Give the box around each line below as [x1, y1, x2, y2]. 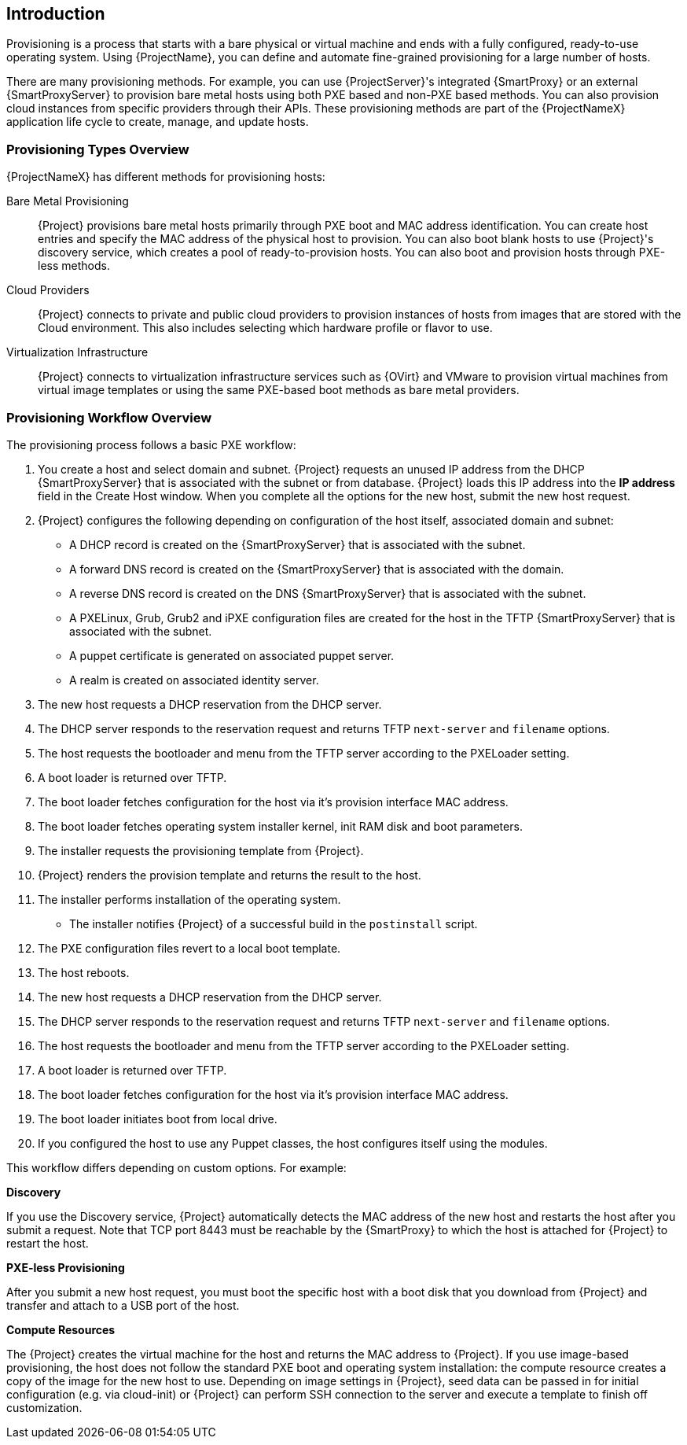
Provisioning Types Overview [6, 141, 189, 157]
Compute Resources [6, 1322, 116, 1336]
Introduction [6, 4, 105, 24]
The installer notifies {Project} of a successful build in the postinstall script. [69, 916, 478, 931]
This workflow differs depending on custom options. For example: [6, 1160, 347, 1174]
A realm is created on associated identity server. [69, 673, 319, 687]
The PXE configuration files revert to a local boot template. [38, 941, 341, 955]
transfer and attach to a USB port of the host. [6, 1298, 240, 1312]
